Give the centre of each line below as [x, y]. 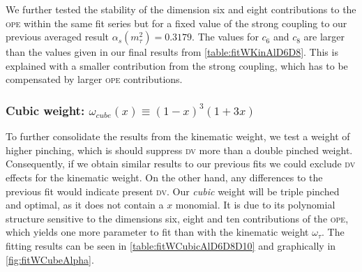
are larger [324, 37]
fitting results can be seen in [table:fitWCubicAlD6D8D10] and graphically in [171, 245]
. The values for [225, 37]
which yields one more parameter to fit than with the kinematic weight [157, 232]
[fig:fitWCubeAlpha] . [50, 259]
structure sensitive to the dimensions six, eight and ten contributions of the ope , [177, 218]
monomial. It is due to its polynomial [255, 205]
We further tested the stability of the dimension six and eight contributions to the [181, 9]
